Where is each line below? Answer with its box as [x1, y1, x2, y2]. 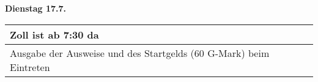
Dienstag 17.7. [5, 2, 67, 14]
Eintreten [10, 59, 50, 74]
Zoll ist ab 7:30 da [10, 27, 99, 42]
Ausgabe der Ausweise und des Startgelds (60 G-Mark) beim [10, 45, 270, 60]
